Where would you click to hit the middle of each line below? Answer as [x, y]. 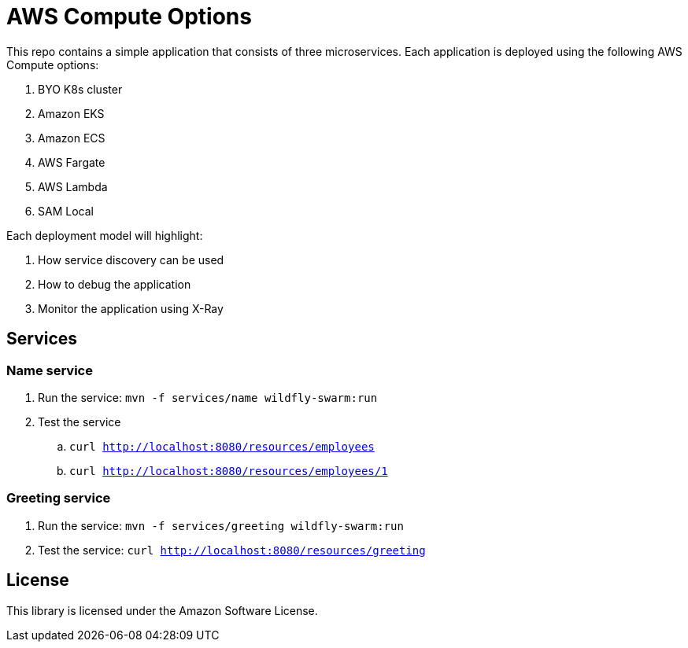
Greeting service [59, 498]
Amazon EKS [71, 113]
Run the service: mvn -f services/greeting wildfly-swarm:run [221, 525]
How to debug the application [115, 284]
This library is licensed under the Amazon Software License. [162, 610]
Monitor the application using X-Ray [131, 308]
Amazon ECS [72, 138]
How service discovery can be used [131, 260]
